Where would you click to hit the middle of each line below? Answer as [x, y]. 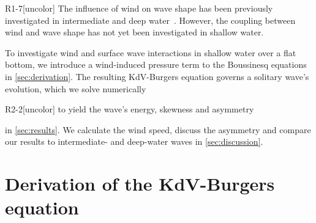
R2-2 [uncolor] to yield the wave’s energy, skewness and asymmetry [130, 109]
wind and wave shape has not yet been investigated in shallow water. [134, 32]
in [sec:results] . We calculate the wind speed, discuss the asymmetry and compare [158, 129]
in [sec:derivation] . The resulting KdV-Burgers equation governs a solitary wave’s [157, 76]
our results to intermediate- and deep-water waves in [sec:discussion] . [134, 141]
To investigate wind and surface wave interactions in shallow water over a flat [151, 52]
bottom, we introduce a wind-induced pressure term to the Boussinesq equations [156, 64]
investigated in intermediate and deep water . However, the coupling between [150, 20]
